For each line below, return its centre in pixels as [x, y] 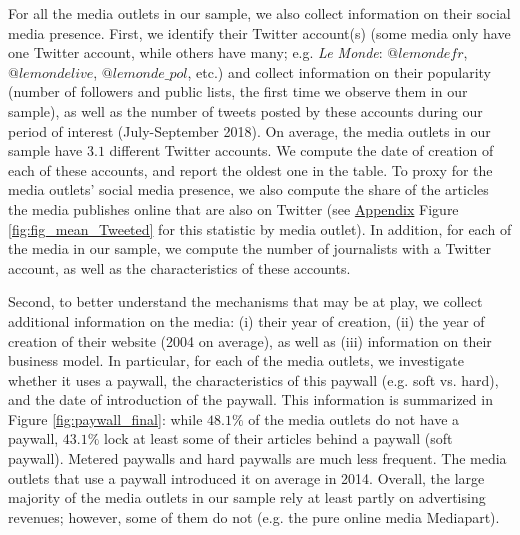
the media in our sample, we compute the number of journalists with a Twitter [249, 248]
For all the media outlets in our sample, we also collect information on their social [259, 13]
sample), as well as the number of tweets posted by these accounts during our [245, 110]
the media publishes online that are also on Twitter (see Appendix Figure [233, 208]
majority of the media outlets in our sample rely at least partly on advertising [247, 497]
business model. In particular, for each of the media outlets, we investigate [236, 360]
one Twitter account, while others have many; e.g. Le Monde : [195, 52]
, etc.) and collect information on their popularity [339, 71]
